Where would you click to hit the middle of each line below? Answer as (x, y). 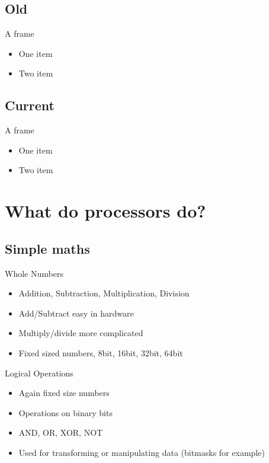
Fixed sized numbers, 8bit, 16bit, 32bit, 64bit (101, 352)
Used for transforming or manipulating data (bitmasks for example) (142, 452)
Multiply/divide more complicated (81, 333)
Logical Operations (39, 373)
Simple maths (47, 248)
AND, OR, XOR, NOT (61, 432)
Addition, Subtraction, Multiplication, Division (104, 293)
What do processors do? (105, 211)
